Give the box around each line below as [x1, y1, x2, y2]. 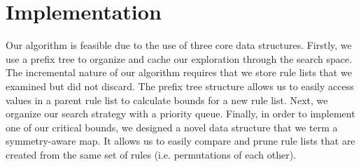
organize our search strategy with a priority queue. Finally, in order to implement [6, 106, 355, 121]
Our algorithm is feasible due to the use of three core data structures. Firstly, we [6, 38, 352, 52]
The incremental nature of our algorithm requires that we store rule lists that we [6, 65, 352, 80]
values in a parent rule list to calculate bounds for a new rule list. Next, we [6, 92, 328, 107]
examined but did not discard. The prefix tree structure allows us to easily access [6, 78, 354, 93]
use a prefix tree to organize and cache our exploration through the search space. [6, 51, 353, 66]
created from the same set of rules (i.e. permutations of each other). [6, 147, 297, 161]
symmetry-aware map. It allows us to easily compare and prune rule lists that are [6, 133, 355, 148]
